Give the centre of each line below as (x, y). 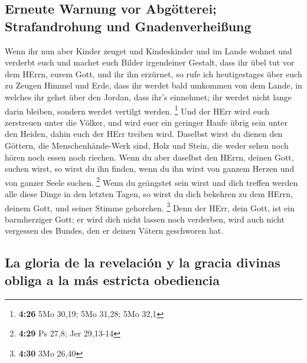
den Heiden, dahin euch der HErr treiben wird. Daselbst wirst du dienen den (144, 134)
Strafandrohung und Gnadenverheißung (128, 26)
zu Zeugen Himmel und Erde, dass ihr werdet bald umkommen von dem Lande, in (153, 85)
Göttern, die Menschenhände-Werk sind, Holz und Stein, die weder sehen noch (147, 145)
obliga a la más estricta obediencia (112, 279)
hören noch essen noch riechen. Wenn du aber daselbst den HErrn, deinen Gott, (149, 157)
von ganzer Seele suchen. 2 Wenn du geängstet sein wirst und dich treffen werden (151, 181)
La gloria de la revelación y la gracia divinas (143, 262)
